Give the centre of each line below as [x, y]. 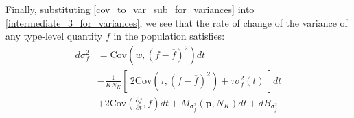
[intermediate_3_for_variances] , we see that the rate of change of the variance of [177, 22]
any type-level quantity [54, 36]
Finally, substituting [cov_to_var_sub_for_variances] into [130, 9]
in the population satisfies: [169, 36]
